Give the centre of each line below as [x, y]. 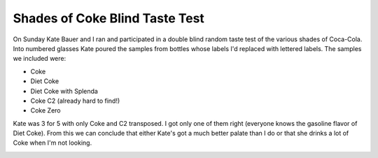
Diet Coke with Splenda [64, 91]
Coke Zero [45, 110]
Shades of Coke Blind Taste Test [108, 18]
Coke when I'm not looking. [52, 143]
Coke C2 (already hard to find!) [75, 101]
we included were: [40, 59]
